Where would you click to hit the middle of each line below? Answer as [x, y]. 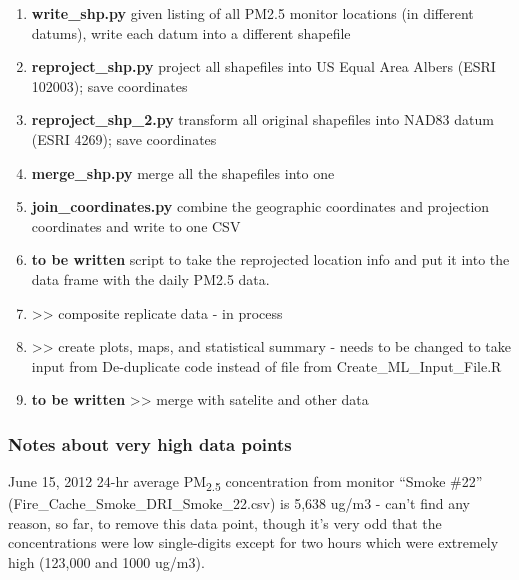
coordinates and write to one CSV [136, 225]
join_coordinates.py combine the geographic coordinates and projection [260, 206]
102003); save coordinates [109, 85]
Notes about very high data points [150, 443]
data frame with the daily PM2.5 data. [150, 278]
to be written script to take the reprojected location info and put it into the [270, 259]
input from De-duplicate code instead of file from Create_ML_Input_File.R [266, 365]
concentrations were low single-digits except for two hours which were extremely [253, 542]
